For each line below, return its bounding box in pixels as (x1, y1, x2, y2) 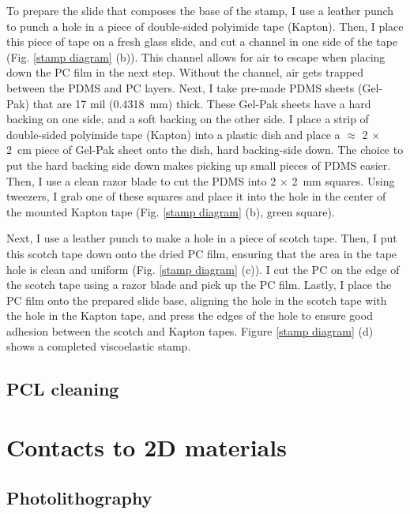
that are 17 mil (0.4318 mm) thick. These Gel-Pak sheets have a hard (32, 95, 371, 111)
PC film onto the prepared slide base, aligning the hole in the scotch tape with (6, 291, 387, 308)
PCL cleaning (6, 377, 119, 401)
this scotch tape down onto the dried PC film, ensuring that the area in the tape (6, 245, 397, 261)
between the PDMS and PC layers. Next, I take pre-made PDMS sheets (6, 79, 355, 96)
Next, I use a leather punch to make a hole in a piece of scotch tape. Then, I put (6, 230, 397, 246)
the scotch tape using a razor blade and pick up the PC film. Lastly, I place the (6, 276, 392, 293)
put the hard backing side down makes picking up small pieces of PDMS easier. (6, 156, 391, 173)
